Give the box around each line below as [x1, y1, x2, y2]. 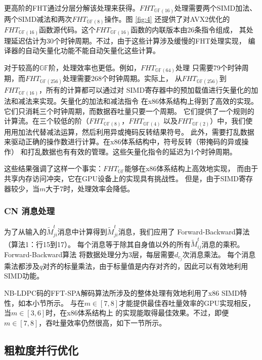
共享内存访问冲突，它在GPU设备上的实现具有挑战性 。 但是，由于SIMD [4, 173, 239, 184]
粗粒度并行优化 [4, 342, 78, 357]
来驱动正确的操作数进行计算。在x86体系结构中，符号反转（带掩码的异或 [4, 136, 242, 147]
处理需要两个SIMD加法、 [174, 3, 257, 13]
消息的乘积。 [201, 238, 244, 249]
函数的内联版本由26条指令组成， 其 [130, 24, 246, 35]
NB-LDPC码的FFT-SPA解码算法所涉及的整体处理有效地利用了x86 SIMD [4, 288, 240, 298]
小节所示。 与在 [32, 297, 84, 308]
